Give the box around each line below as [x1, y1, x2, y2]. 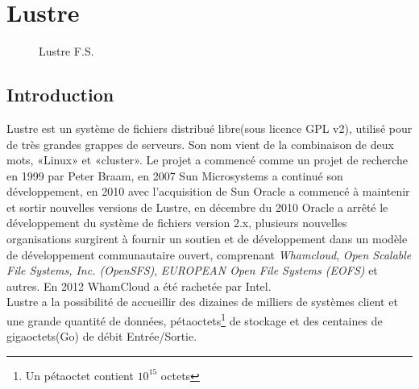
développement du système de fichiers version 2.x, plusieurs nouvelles [6, 214, 347, 231]
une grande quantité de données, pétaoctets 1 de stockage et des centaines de [6, 310, 383, 329]
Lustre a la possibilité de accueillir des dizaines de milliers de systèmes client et [6, 293, 398, 310]
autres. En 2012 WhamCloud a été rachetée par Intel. [6, 277, 272, 294]
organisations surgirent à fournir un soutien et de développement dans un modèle [6, 230, 408, 247]
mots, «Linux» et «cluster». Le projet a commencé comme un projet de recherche [6, 151, 409, 168]
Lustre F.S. [39, 43, 94, 60]
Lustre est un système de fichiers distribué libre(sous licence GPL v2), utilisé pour [6, 119, 413, 136]
